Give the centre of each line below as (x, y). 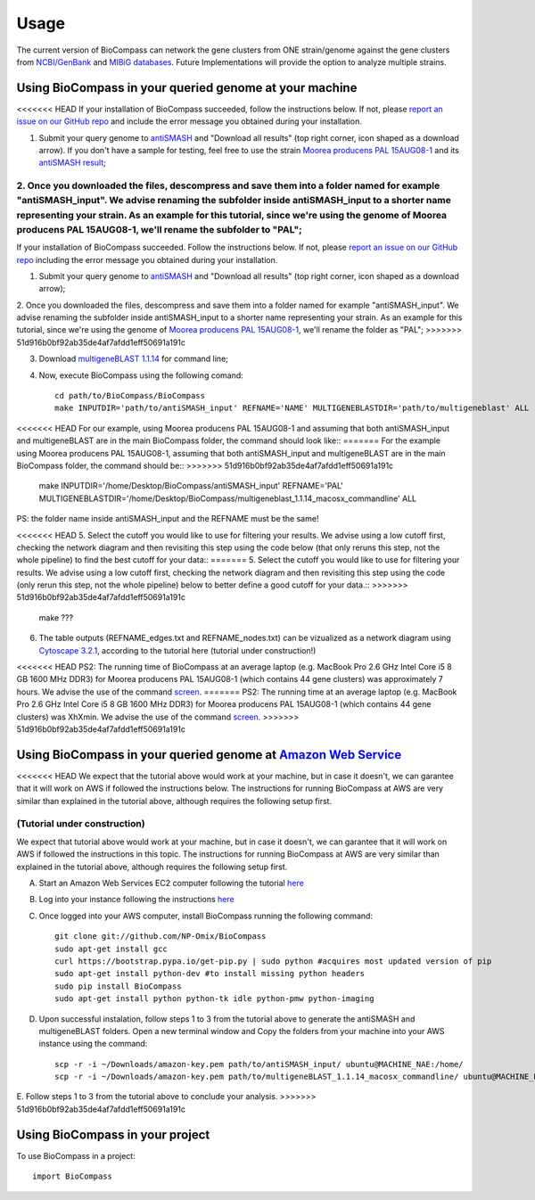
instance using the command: (93, 1044)
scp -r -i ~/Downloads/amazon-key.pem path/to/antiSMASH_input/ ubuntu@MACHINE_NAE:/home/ (259, 1064)
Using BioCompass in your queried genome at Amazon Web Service (209, 755)
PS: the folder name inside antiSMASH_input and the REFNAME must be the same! (168, 519)
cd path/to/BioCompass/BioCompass (130, 396)
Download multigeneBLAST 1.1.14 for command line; (134, 359)
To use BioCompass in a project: (76, 1155)
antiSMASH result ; (72, 163)
